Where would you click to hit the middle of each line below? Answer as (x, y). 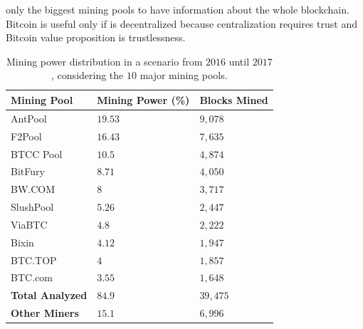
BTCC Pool (37, 153)
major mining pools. (184, 75)
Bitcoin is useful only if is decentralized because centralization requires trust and (181, 23)
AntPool (29, 118)
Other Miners (45, 313)
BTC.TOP (34, 260)
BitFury (28, 171)
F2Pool (26, 136)
